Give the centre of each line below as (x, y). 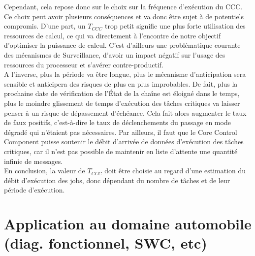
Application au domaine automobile (128, 224)
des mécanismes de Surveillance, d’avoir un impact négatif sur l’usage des (115, 54)
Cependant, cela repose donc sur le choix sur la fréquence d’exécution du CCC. (123, 6)
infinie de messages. (33, 161)
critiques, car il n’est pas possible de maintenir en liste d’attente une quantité (121, 151)
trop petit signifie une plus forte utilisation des (175, 26)
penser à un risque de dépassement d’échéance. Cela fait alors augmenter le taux (125, 112)
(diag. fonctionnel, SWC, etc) (106, 243)
